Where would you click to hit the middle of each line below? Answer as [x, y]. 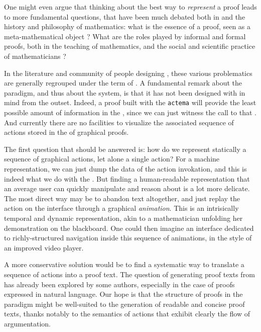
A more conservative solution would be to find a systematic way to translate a [124, 264]
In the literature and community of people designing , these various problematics [128, 73]
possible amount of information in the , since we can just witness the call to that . [130, 112]
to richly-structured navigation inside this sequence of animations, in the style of [128, 238]
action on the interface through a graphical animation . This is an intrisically [121, 208]
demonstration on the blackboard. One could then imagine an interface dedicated [129, 228]
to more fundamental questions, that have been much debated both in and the [125, 16]
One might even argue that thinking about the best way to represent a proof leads [130, 7]
